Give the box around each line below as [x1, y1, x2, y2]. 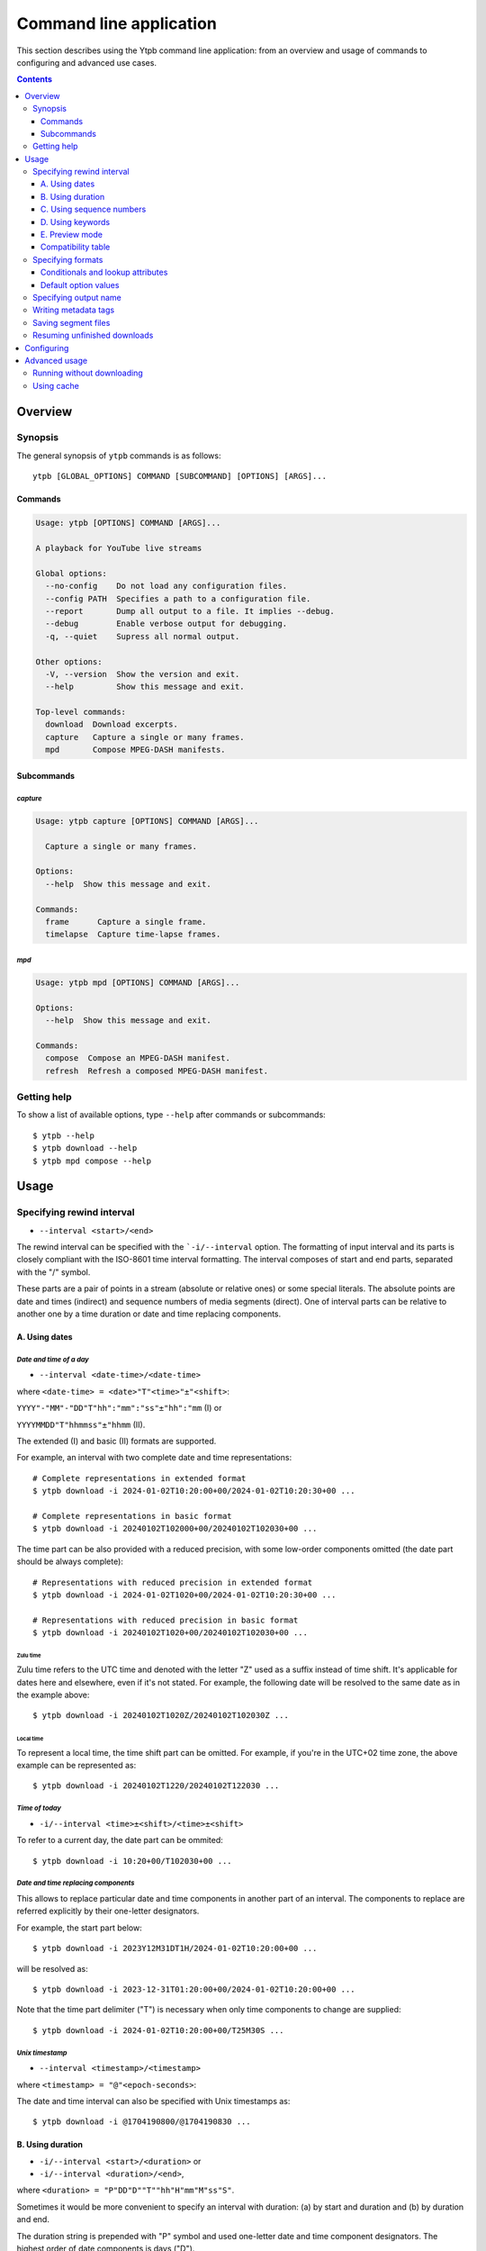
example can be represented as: [16, 1760, 137, 1771]
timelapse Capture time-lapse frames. [45, 929, 221, 940]
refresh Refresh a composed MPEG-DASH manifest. [45, 1065, 269, 1076]
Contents [16, 74, 53, 85]
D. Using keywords [40, 216, 111, 227]
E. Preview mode [40, 230, 103, 240]
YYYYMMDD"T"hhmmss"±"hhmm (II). [16, 1419, 146, 1430]
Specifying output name [32, 292, 121, 303]
